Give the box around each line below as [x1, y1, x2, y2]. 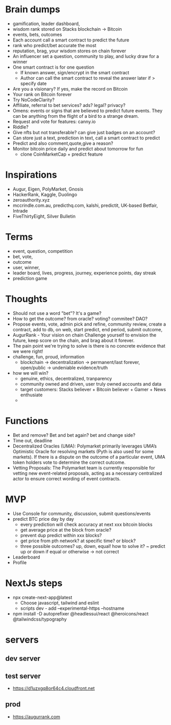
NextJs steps [5, 577, 63, 589]
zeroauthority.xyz [12, 197, 50, 203]
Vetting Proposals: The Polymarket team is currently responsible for [12, 464, 155, 471]
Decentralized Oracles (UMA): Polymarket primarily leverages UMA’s [12, 443, 157, 449]
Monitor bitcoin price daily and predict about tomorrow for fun [12, 145, 143, 152]
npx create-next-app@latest [12, 594, 72, 600]
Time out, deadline [12, 437, 53, 443]
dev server [5, 654, 41, 663]
